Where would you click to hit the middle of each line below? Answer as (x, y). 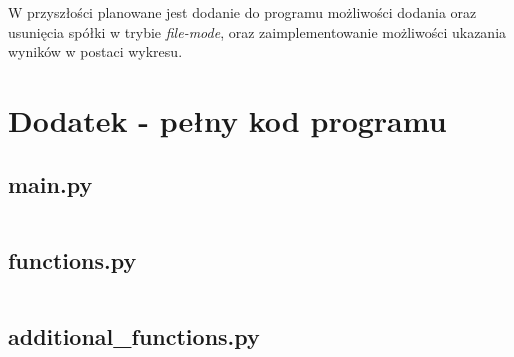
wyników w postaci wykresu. (95, 51)
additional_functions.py (134, 335)
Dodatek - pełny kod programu (227, 119)
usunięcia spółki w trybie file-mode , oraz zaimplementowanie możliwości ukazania (257, 31)
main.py (50, 183)
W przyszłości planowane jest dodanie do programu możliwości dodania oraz (242, 12)
